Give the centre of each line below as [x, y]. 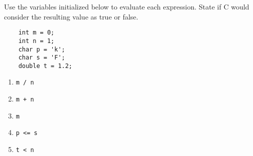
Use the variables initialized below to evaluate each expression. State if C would [127, 6]
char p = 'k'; [42, 49]
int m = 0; [36, 33]
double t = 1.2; [45, 66]
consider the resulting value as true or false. [71, 16]
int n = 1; [36, 41]
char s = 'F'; [42, 58]
